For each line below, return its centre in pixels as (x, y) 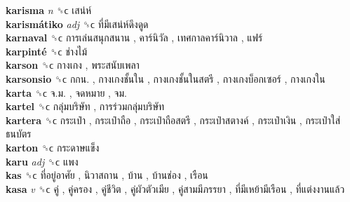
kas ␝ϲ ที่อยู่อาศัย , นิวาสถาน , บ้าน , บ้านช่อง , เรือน (107, 175)
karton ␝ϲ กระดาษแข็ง (53, 147)
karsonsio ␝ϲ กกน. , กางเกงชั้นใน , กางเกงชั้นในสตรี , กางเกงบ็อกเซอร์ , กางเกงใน (166, 78)
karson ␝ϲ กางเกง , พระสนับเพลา (73, 65)
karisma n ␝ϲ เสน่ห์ (49, 10)
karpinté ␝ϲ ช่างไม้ (47, 51)
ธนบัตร (19, 134)
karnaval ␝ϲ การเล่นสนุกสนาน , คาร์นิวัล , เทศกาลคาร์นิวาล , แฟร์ (134, 38)
